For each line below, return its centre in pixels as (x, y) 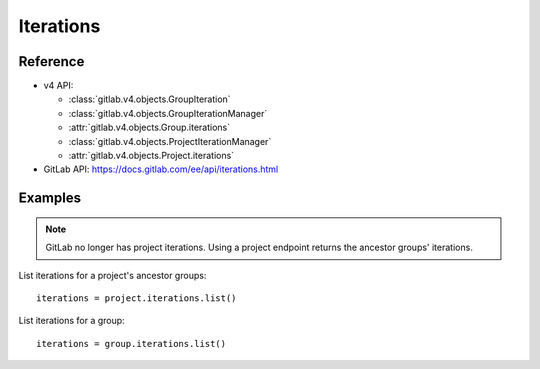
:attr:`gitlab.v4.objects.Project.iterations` (151, 156)
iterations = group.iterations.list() (131, 343)
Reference (51, 61)
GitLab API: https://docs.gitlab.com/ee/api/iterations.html (161, 169)
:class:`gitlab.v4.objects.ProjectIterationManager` (170, 141)
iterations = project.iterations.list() (136, 298)
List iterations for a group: (71, 321)
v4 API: (58, 86)
